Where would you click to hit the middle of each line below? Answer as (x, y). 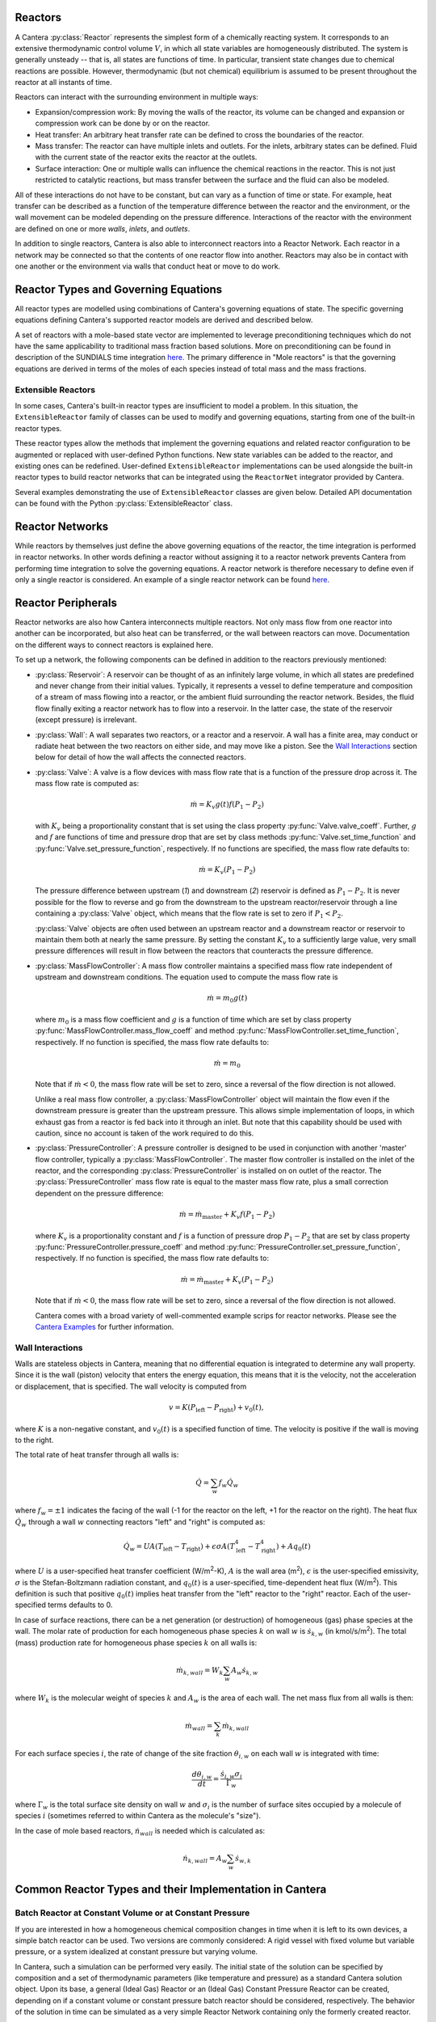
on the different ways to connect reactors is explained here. (114, 645)
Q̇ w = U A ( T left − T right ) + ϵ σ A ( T (179, 1547)
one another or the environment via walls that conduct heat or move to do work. (148, 266)
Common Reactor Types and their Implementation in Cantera (171, 1890)
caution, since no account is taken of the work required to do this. (145, 1133)
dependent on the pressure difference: (99, 1193)
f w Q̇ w (228, 1483)
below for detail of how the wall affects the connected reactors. (140, 757)
